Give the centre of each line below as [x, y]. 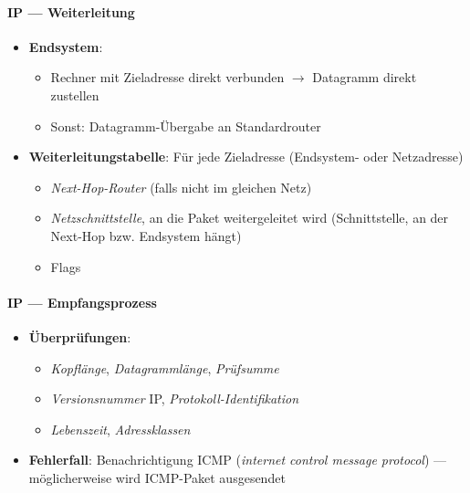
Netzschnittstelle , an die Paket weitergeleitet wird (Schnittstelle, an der [250, 218]
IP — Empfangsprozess [82, 302]
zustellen [75, 94]
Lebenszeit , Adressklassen [120, 429]
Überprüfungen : [80, 336]
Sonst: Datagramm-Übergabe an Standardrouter [186, 126]
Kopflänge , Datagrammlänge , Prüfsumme [165, 367]
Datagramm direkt [365, 77]
